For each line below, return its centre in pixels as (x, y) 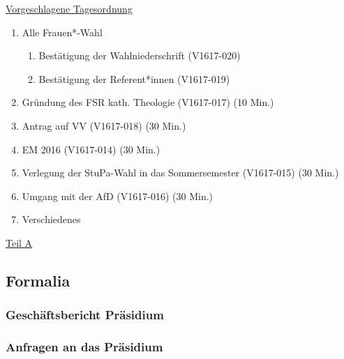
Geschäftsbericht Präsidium (85, 315)
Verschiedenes (51, 219)
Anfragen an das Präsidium (84, 347)
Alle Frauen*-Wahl (62, 32)
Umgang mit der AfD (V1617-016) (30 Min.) (118, 196)
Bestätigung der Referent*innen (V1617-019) (134, 78)
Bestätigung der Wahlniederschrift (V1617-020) (140, 55)
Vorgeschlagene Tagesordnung (69, 8)
